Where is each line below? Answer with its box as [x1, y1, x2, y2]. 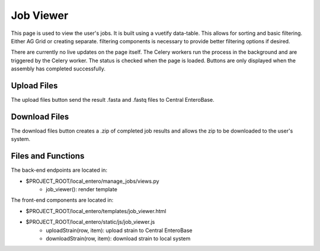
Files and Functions [11, 151, 85, 161]
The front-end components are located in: [11, 197, 114, 204]
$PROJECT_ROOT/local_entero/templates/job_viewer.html [25, 207, 167, 214]
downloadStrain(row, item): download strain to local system [46, 234, 191, 242]
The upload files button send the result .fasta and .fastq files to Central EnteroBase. [11, 96, 215, 104]
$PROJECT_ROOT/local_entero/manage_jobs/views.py [25, 178, 159, 185]
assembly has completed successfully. [11, 65, 106, 72]
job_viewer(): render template [46, 186, 118, 192]
